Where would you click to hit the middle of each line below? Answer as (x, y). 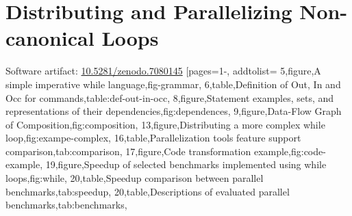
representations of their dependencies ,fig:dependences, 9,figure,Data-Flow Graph (174, 111)
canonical (50, 38)
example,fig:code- (290, 151)
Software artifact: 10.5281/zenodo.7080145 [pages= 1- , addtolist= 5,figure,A (163, 71)
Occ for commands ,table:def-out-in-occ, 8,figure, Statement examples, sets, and (170, 97)
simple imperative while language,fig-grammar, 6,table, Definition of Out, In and (173, 84)
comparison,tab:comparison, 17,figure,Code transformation (128, 151)
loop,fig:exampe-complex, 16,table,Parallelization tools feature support (153, 138)
